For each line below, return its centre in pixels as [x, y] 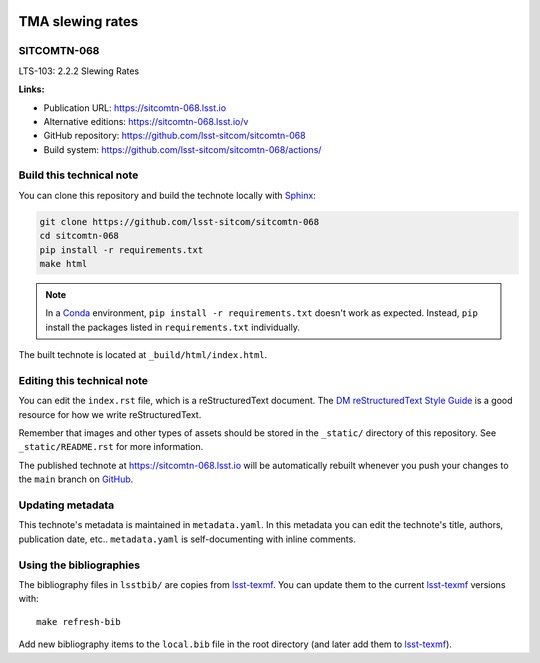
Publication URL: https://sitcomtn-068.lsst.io [135, 107]
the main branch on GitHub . [76, 479]
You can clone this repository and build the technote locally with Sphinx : [167, 195]
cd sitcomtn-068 [79, 236]
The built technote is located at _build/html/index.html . [143, 355]
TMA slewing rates [78, 21]
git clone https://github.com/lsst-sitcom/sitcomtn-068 [179, 221]
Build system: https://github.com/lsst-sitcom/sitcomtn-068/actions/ [182, 149]
